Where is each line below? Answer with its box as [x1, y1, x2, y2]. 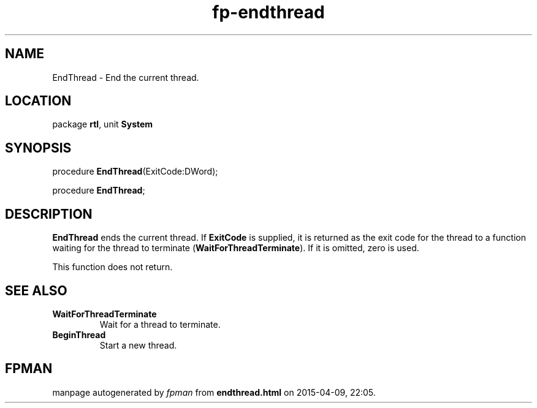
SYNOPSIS [5, 140, 72, 156]
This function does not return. [52, 262, 173, 273]
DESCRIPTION [5, 206, 93, 222]
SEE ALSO [5, 282, 67, 298]
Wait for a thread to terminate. [99, 319, 221, 330]
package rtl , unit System [52, 119, 153, 130]
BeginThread [52, 329, 106, 340]
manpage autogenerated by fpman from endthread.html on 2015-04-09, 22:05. [52, 387, 376, 398]
